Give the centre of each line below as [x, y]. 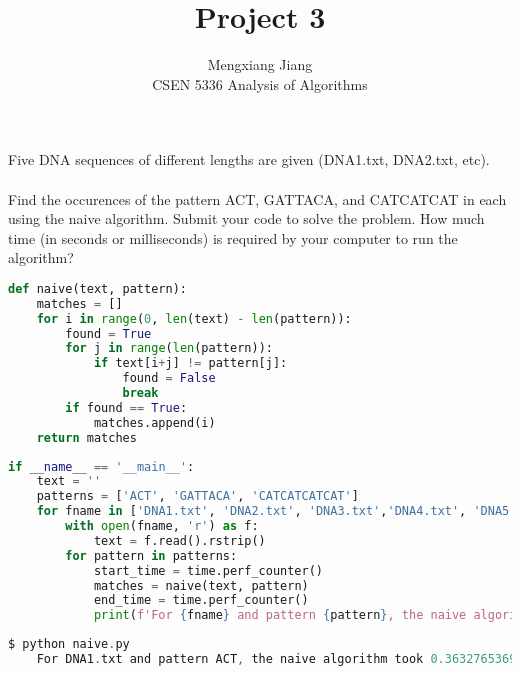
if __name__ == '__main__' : [101, 466]
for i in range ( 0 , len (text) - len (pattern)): [194, 318]
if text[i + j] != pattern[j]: [190, 363]
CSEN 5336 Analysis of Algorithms [260, 83]
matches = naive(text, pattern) [201, 585]
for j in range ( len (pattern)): [169, 348]
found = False [169, 378]
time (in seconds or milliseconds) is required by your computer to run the [233, 237]
